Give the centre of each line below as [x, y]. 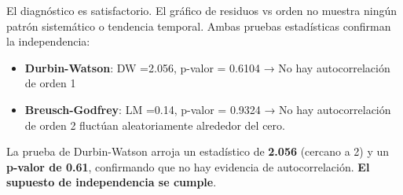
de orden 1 [50, 83]
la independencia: [48, 41]
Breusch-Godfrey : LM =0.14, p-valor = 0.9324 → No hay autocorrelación [208, 109]
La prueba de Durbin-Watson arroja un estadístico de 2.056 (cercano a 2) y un [198, 151]
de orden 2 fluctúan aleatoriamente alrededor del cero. [155, 125]
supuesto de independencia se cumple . [112, 182]
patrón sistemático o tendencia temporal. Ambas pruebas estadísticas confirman [199, 26]
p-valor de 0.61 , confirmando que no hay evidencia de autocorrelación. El [188, 166]
